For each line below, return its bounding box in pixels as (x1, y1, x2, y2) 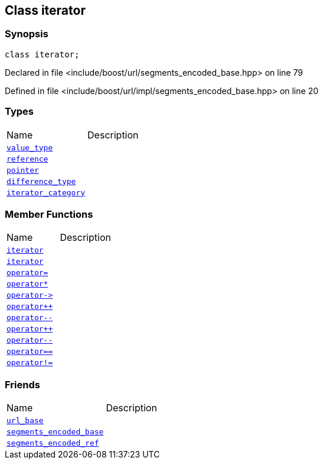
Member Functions (5, 208, 93, 220)
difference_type (6, 176, 76, 186)
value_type (6, 143, 53, 152)
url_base (6, 416, 44, 426)
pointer (6, 165, 39, 175)
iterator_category (6, 188, 86, 197)
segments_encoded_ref (6, 439, 99, 448)
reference (6, 154, 48, 163)
